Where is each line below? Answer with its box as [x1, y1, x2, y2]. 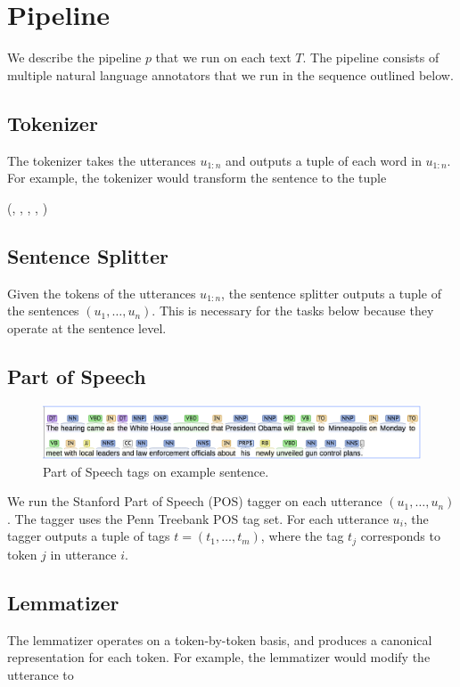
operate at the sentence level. [7, 318, 167, 337]
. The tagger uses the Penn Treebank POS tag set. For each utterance [7, 509, 389, 528]
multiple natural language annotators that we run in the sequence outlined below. [7, 65, 454, 84]
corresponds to [360, 527, 440, 545]
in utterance [50, 544, 117, 563]
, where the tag [260, 527, 344, 545]
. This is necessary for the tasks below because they [152, 301, 434, 320]
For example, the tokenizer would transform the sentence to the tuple [7, 168, 387, 187]
